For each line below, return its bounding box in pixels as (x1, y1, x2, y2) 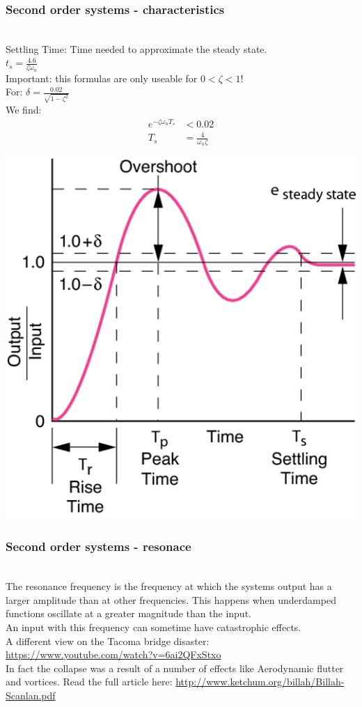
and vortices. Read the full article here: (6, 674, 173, 689)
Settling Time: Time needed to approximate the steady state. (6, 41, 267, 56)
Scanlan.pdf (6, 687, 56, 702)
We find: (6, 102, 42, 116)
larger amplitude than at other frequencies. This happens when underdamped (6, 592, 336, 607)
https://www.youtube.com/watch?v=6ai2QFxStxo (6, 647, 221, 662)
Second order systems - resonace (6, 538, 191, 555)
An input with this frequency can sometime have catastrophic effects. (6, 620, 301, 635)
